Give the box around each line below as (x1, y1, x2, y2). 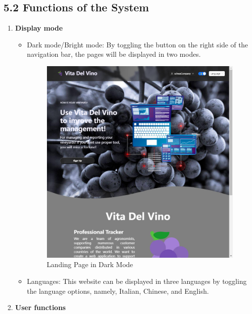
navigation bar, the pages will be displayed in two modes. (27, 49, 201, 59)
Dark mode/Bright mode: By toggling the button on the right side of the (27, 39, 248, 49)
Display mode (15, 23, 63, 33)
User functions (15, 302, 66, 313)
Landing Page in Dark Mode (46, 259, 133, 270)
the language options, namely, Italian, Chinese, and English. (27, 285, 209, 296)
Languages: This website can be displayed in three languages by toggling (27, 275, 247, 286)
